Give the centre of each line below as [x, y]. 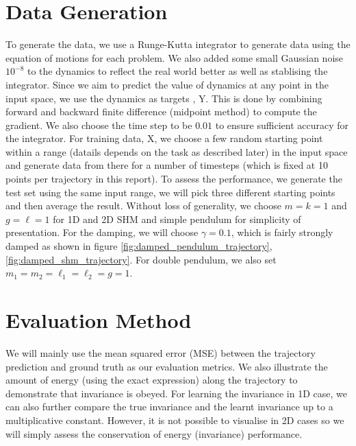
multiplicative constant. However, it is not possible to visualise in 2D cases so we [175, 420]
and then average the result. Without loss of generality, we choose [143, 206]
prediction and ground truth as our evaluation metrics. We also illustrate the [167, 366]
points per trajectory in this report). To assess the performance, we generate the [174, 179]
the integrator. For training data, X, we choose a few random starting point [164, 138]
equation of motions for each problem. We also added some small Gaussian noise [175, 57]
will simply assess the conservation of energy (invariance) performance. [154, 433]
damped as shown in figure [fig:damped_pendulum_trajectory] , [139, 246]
